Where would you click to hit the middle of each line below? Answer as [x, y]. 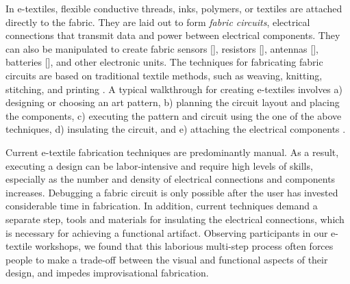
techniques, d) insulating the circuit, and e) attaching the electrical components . [176, 129]
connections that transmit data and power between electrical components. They [173, 35]
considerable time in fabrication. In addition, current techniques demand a [162, 206]
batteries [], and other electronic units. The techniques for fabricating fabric [164, 62]
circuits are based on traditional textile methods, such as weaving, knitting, [164, 75]
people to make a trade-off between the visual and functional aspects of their [167, 259]
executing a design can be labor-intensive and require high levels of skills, [159, 165]
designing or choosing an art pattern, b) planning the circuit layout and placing [173, 102]
